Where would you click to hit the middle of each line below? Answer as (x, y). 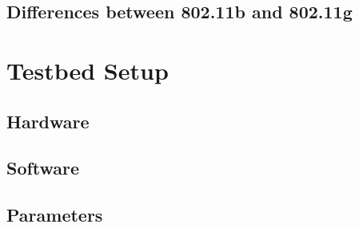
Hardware (48, 121)
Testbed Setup (88, 70)
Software (43, 168)
